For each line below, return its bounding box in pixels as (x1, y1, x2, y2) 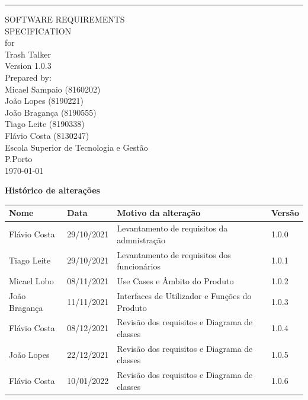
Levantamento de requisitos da (117, 222, 228, 234)
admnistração (117, 233, 166, 246)
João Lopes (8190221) (5, 94, 84, 107)
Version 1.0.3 (5, 59, 52, 72)
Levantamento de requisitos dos (117, 248, 231, 261)
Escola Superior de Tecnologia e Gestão (5, 141, 148, 153)
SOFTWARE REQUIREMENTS (5, 13, 125, 25)
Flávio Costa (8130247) (5, 129, 89, 141)
